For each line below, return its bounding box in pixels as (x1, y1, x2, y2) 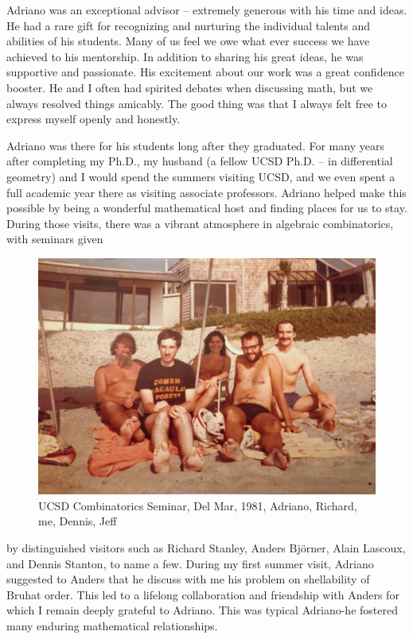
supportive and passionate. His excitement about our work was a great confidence (6, 64, 404, 80)
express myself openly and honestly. (6, 110, 181, 127)
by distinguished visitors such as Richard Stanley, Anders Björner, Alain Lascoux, (6, 539, 406, 556)
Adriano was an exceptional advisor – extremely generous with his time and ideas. (6, 2, 407, 17)
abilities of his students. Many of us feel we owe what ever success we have (6, 33, 370, 49)
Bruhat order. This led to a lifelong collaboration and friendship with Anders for (6, 586, 399, 602)
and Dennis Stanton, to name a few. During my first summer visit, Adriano (6, 555, 374, 571)
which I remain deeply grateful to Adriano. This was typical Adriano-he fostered (6, 602, 398, 618)
